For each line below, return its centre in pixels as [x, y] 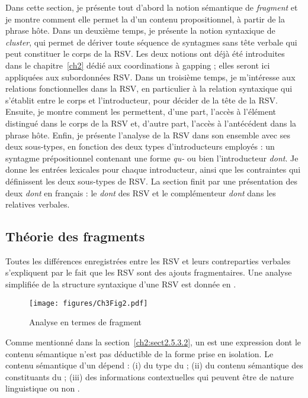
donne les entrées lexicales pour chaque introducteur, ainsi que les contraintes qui [153, 169]
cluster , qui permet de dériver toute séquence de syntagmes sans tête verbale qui [151, 42]
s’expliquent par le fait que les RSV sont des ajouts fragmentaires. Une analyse [149, 272]
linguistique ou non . [43, 388]
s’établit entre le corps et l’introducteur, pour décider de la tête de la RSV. [142, 100]
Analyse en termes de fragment [85, 322]
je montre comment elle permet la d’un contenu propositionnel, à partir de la [145, 19]
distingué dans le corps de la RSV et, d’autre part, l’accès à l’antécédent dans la [151, 123]
